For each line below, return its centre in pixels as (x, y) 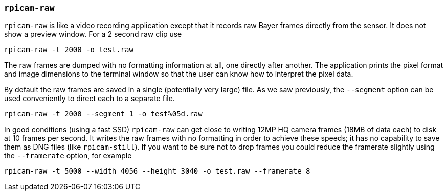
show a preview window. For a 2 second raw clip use (93, 34)
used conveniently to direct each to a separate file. (90, 99)
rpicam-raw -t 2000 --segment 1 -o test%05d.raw (103, 114)
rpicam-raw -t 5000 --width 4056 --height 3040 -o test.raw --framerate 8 (157, 171)
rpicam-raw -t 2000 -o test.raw (69, 50)
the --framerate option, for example (68, 156)
